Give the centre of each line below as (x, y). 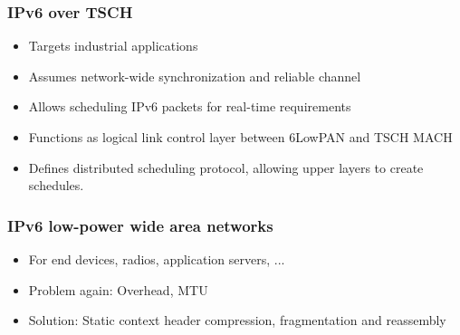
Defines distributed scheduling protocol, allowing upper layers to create (226, 167)
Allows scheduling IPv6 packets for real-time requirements (190, 106)
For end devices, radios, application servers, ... (157, 259)
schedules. (56, 185)
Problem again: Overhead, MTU (118, 289)
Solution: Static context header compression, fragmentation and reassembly (237, 320)
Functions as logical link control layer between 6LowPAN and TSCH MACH (240, 137)
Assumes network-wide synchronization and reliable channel (195, 76)
